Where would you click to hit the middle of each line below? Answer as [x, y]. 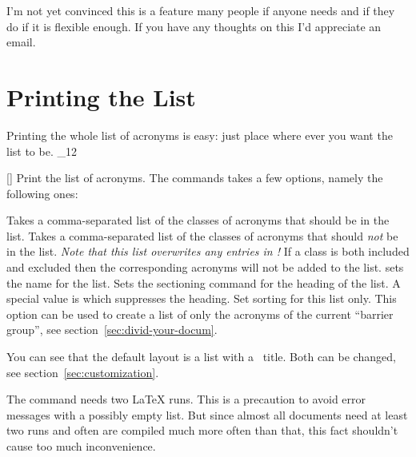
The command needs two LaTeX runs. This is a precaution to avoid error [186, 399]
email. [21, 42]
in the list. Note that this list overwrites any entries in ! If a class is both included [208, 251]
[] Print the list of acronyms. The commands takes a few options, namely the [195, 178]
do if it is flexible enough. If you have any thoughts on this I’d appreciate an [194, 26]
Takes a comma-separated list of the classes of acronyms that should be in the [198, 220]
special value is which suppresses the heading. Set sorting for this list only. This [202, 298]
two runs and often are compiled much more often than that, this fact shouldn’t [202, 430]
